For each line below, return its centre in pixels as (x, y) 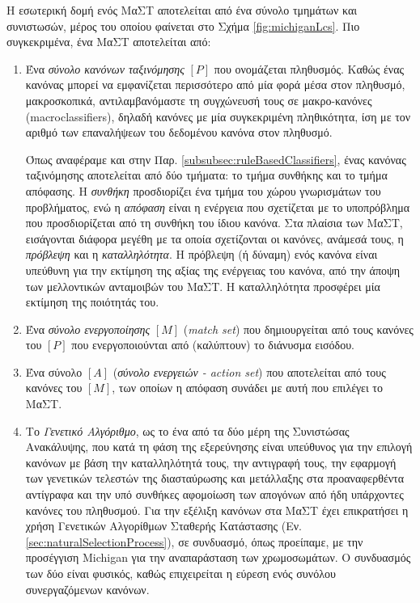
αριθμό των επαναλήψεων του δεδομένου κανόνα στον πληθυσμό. (179, 132)
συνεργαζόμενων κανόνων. (87, 589)
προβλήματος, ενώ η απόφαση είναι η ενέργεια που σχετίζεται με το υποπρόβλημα (218, 207)
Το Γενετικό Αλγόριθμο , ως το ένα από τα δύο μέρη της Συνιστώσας (187, 430)
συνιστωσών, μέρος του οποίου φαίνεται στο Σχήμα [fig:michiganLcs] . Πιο (183, 25)
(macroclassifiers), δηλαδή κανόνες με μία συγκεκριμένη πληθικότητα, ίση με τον (218, 116)
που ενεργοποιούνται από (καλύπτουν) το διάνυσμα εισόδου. (213, 345)
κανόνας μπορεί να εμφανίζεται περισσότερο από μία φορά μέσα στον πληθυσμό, (215, 84)
